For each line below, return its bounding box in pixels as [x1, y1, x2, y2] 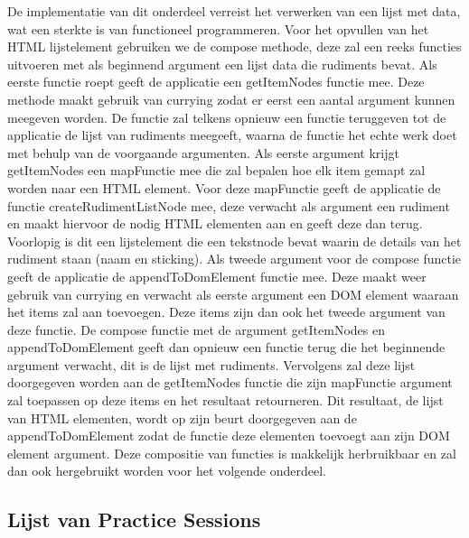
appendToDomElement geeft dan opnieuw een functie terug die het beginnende [7, 338, 446, 357]
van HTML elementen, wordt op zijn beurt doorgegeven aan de [7, 408, 357, 427]
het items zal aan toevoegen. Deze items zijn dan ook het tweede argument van [7, 302, 446, 321]
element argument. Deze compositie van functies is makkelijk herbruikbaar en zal [7, 443, 456, 462]
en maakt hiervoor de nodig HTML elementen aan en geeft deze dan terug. [7, 214, 423, 233]
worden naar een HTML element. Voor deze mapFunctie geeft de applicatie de [7, 178, 441, 197]
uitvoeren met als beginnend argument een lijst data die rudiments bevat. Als [7, 54, 437, 73]
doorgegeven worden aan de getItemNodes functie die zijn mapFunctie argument [7, 373, 453, 392]
